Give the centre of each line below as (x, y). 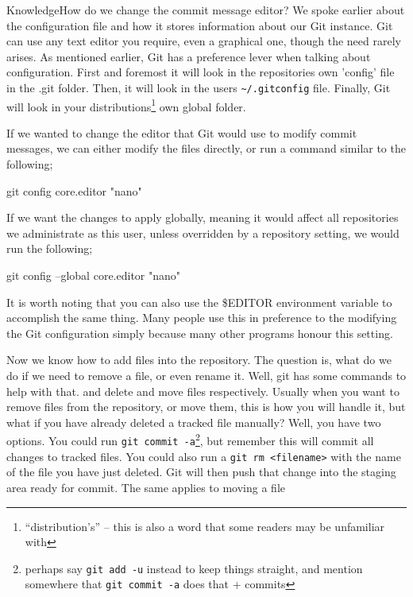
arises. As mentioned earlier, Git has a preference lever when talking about (189, 56)
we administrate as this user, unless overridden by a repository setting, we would (203, 233)
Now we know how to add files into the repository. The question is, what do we (199, 360)
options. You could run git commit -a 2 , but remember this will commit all (190, 440)
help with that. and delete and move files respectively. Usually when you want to (203, 391)
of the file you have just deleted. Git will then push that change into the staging (201, 472)
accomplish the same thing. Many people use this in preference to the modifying (202, 318)
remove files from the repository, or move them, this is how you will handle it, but (206, 407)
